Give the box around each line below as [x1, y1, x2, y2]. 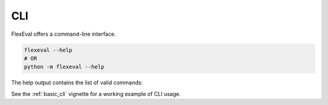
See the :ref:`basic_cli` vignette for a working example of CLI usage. [11, 90, 182, 97]
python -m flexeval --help [24, 64, 104, 70]
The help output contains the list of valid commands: [11, 79, 143, 86]
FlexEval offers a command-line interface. [11, 30, 116, 38]
